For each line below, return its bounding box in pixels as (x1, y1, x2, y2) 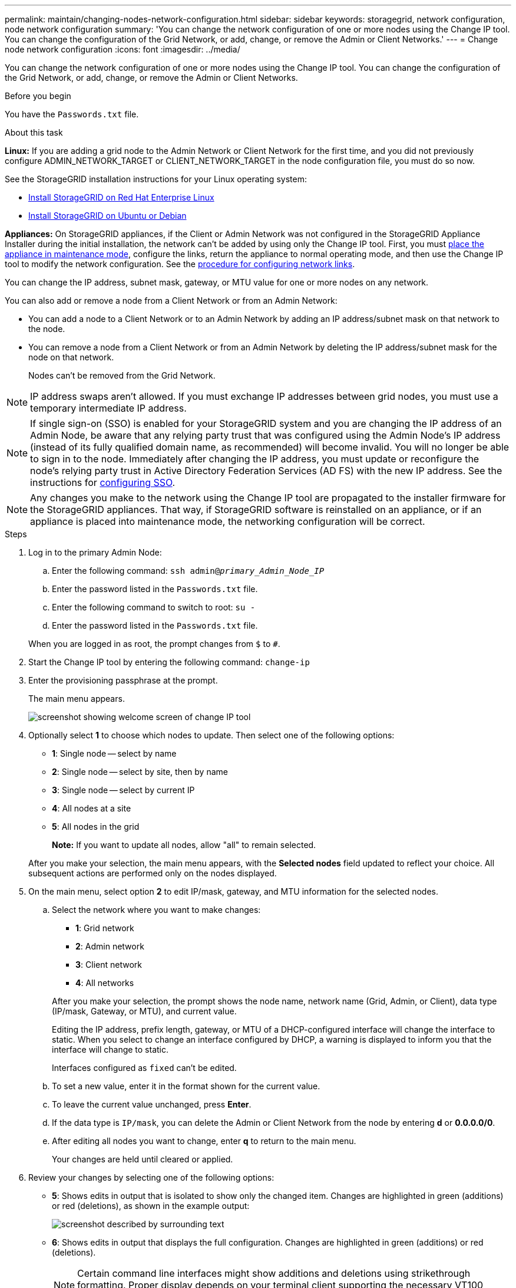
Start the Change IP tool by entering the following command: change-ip (28, 657, 310, 667)
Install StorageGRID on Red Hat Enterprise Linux (28, 192, 214, 202)
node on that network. (28, 352, 114, 362)
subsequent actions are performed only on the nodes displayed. (28, 868, 277, 878)
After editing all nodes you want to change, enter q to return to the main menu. (52, 1136, 356, 1146)
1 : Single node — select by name (52, 748, 177, 758)
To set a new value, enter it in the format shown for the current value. (52, 1081, 320, 1091)
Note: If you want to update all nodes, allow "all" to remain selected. (52, 840, 316, 850)
